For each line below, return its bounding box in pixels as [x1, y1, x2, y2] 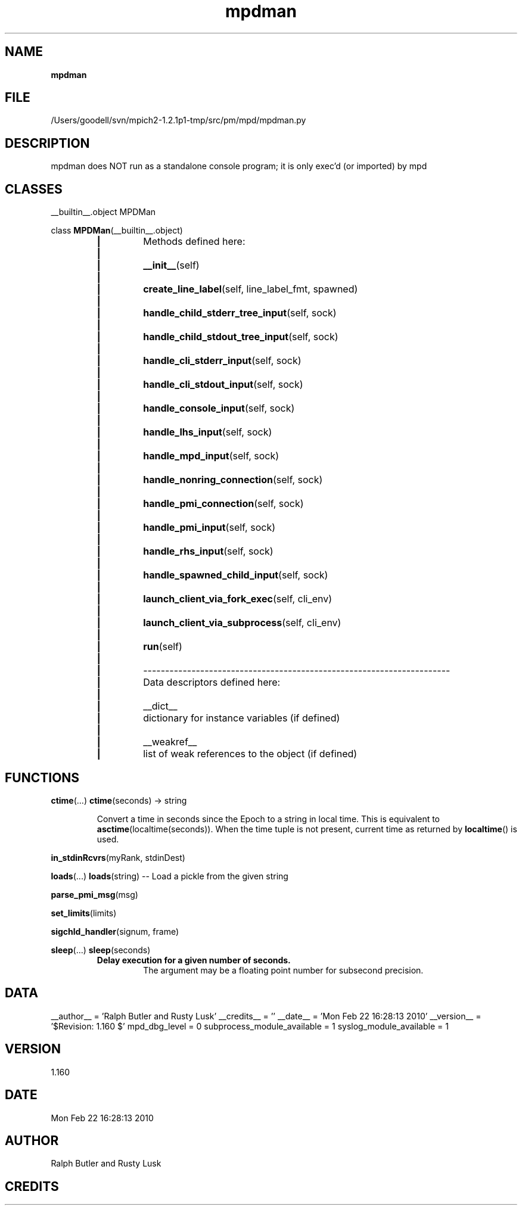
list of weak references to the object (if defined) [143, 748, 358, 760]
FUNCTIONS [5, 770, 80, 785]
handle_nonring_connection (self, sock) [143, 474, 323, 486]
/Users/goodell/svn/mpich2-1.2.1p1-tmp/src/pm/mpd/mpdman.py [51, 115, 306, 126]
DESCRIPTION [5, 135, 90, 151]
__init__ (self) [143, 259, 200, 272]
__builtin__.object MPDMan [51, 207, 156, 217]
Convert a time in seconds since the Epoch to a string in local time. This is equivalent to [97, 813, 440, 824]
